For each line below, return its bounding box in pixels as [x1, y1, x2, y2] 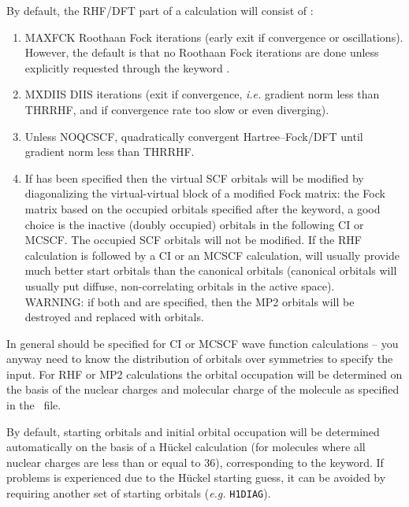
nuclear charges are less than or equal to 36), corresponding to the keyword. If [6, 453, 384, 470]
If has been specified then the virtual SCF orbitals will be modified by [24, 169, 364, 186]
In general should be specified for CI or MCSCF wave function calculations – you [6, 335, 399, 351]
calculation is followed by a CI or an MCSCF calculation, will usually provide [24, 246, 400, 263]
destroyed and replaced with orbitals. [24, 309, 204, 325]
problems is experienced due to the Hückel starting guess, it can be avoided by [6, 469, 386, 486]
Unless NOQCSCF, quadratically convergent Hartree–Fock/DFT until [24, 128, 363, 144]
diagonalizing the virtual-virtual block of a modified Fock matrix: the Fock [24, 185, 385, 202]
